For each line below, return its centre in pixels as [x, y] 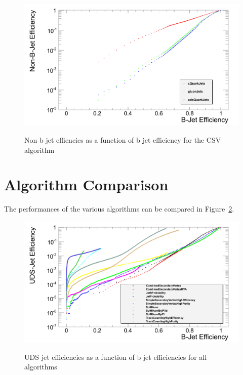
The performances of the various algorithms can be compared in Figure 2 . [119, 209]
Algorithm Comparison [86, 184]
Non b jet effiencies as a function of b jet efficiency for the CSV [123, 139]
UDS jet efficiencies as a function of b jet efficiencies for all [116, 357]
